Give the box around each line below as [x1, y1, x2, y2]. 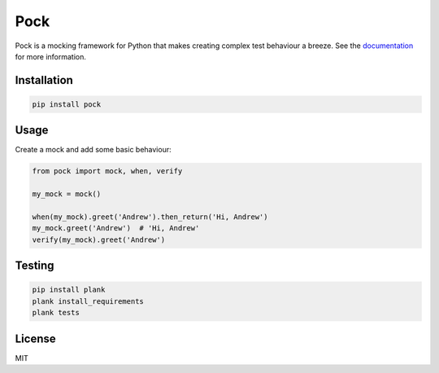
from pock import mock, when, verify [32, 167, 183, 176]
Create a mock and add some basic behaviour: [15, 145, 172, 155]
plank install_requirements [32, 296, 144, 305]
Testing [15, 259, 54, 273]
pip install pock [32, 99, 102, 109]
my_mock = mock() [32, 190, 102, 199]
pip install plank [32, 285, 106, 295]
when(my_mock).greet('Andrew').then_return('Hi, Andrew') [32, 212, 268, 222]
